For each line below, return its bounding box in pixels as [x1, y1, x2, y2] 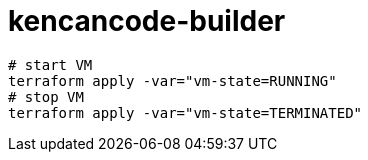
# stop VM [8, 88, 84, 105]
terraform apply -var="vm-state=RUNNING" [8, 72, 337, 89]
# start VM [8, 56, 93, 73]
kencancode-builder [8, 4, 286, 38]
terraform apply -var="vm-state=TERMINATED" [8, 104, 363, 121]
